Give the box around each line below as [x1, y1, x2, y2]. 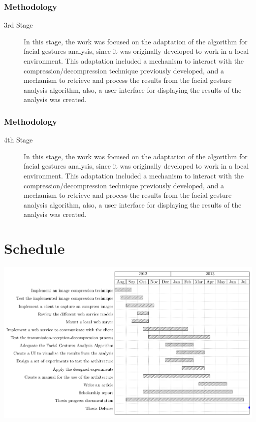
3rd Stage [4, 20, 33, 30]
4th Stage [4, 135, 33, 145]
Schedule [4, 238, 65, 258]
